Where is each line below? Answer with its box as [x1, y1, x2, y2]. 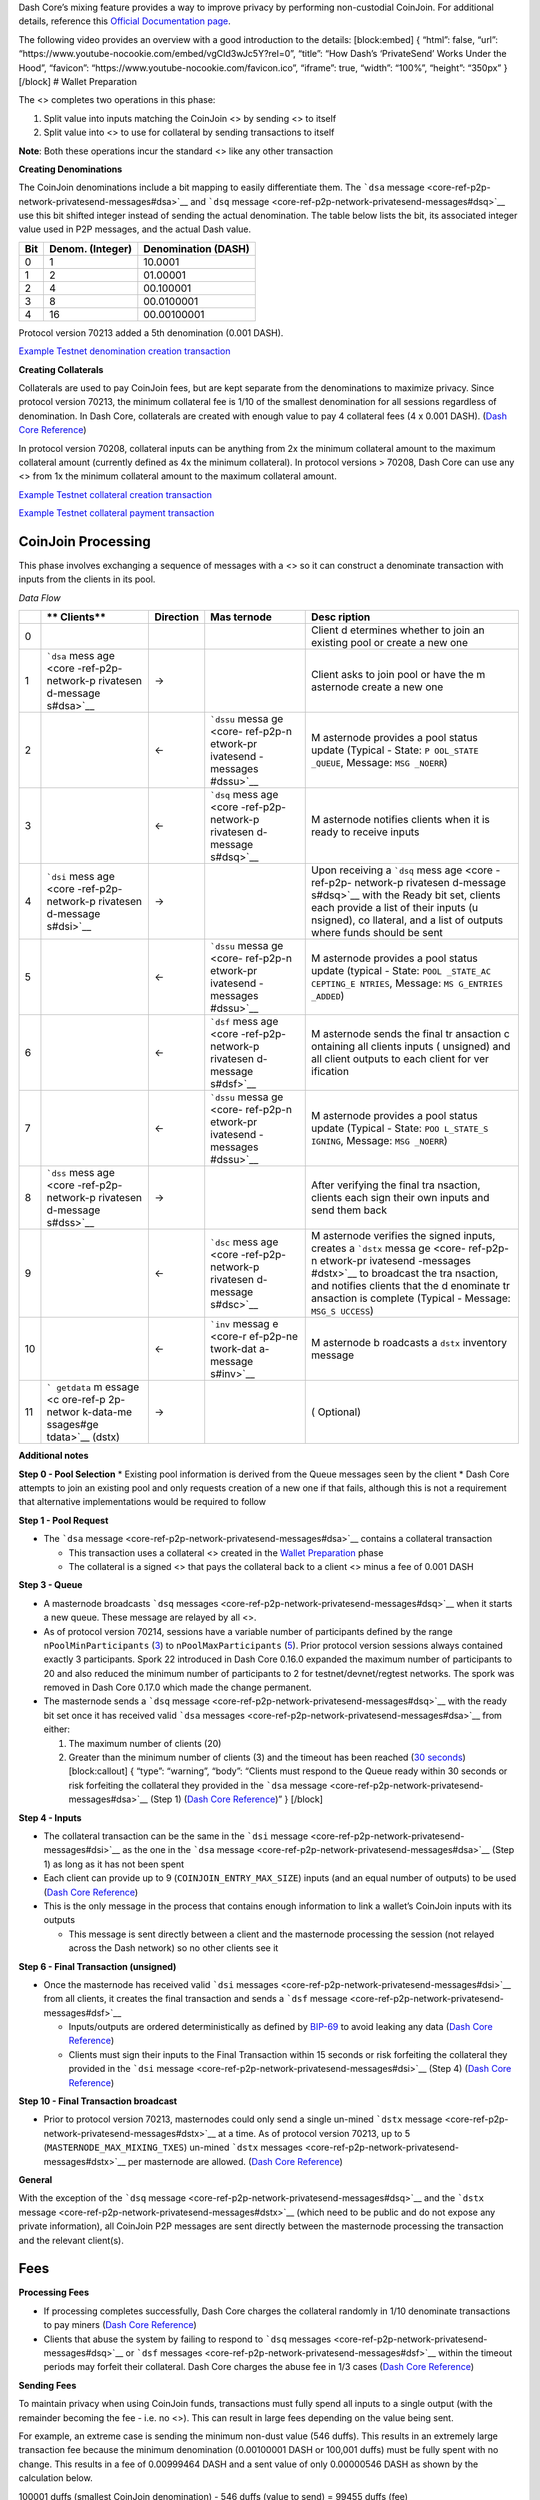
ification [311, 1065, 350, 1079]
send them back [311, 1203, 387, 1217]
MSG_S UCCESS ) [311, 1304, 374, 1318]
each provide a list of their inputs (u [311, 901, 479, 915]
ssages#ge [46, 1418, 99, 1432]
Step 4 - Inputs [18, 1811, 82, 1824]
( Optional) [311, 1405, 362, 1419]
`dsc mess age [210, 1235, 279, 1249]
